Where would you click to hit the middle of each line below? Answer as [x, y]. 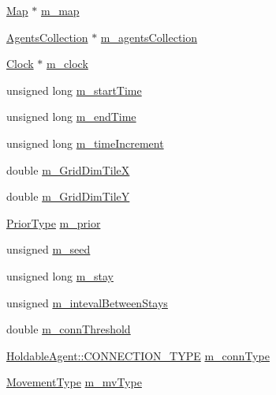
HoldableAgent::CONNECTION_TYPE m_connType [138, 355]
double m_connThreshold [69, 329]
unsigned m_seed [48, 249]
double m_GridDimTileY [68, 196]
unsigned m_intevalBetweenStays [87, 302]
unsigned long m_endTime [71, 117]
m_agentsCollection [149, 37]
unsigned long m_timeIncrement [85, 143]
